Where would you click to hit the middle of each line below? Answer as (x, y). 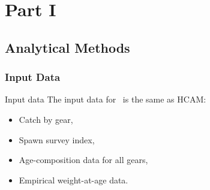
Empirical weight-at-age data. (73, 180)
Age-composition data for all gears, (83, 160)
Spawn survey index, (57, 139)
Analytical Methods (67, 47)
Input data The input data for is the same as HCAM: (106, 99)
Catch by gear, (46, 119)
